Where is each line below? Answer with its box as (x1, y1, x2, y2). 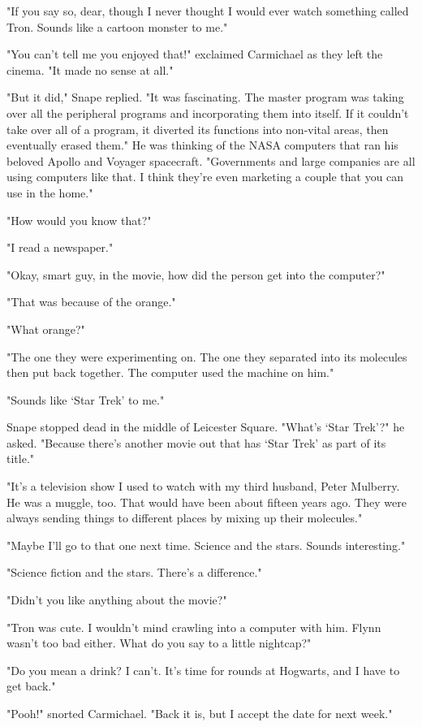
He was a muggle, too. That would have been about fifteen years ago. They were (6, 493, 407, 510)
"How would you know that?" (6, 211, 152, 228)
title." (6, 450, 35, 467)
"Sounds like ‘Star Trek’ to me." (6, 391, 165, 408)
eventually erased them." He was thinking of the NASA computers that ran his (6, 136, 398, 154)
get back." (6, 677, 56, 695)
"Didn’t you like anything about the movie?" (6, 591, 227, 608)
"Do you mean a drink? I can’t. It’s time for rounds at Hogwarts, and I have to (6, 661, 400, 678)
